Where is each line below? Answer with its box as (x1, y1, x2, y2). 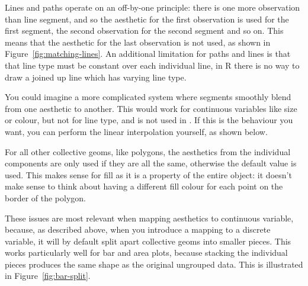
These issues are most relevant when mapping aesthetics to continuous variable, (5, 211, 294, 224)
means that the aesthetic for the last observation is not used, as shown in (5, 36, 271, 48)
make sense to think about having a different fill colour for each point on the (5, 180, 283, 192)
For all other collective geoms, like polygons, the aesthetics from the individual (5, 145, 291, 158)
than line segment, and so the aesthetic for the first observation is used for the (5, 12, 289, 25)
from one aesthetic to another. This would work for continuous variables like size (5, 102, 297, 114)
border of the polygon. (5, 191, 86, 204)
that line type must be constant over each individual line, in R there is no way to (5, 59, 300, 71)
